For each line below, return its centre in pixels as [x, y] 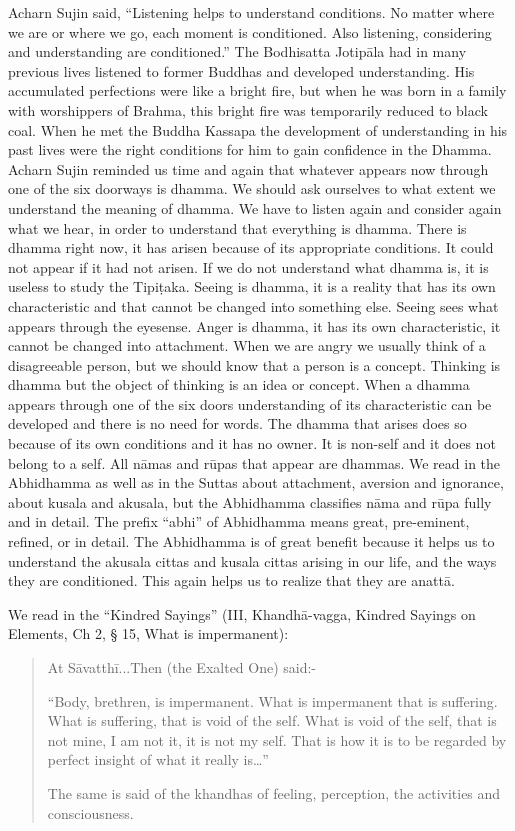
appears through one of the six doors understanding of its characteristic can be [250, 403]
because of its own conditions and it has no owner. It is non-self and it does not [252, 443]
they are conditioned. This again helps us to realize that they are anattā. [231, 580]
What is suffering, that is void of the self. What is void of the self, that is [272, 720]
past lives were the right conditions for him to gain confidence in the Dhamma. [250, 149]
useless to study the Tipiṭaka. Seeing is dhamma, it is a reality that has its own [252, 286]
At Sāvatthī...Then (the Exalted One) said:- [182, 667]
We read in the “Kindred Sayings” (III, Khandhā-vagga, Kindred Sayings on [242, 613]
